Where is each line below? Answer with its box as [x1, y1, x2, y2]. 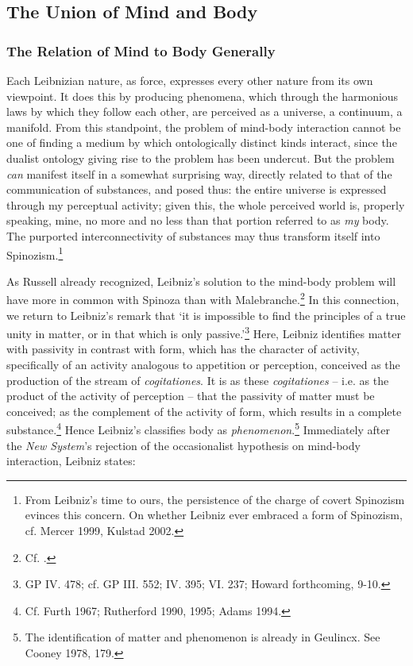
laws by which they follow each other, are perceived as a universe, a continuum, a [6, 103, 403, 120]
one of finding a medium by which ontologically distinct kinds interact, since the [6, 134, 397, 151]
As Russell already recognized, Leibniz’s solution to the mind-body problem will [6, 272, 396, 289]
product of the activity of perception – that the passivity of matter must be [6, 387, 375, 404]
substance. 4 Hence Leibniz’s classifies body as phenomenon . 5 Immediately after [6, 419, 390, 438]
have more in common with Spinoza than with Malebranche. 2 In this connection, [6, 289, 399, 308]
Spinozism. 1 [6, 244, 64, 263]
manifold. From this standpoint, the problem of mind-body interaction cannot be [6, 118, 401, 135]
